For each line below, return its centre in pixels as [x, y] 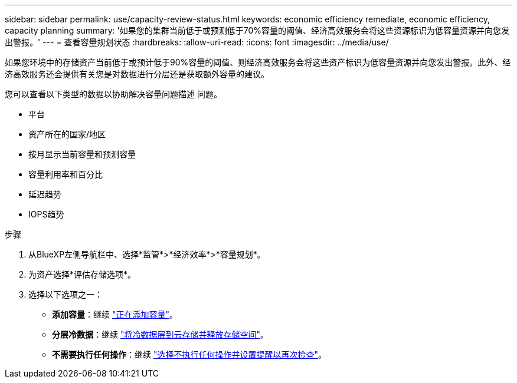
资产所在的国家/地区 [67, 134]
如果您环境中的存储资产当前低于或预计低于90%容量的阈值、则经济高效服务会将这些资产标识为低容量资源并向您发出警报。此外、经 [258, 62]
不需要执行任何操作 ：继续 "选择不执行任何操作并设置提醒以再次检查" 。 [189, 354]
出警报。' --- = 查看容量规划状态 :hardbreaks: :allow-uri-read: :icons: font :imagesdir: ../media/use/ [197, 42]
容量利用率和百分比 [66, 174]
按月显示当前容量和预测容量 [82, 154]
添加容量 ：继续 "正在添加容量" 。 [115, 314]
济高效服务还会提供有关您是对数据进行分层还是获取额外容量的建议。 [137, 74]
